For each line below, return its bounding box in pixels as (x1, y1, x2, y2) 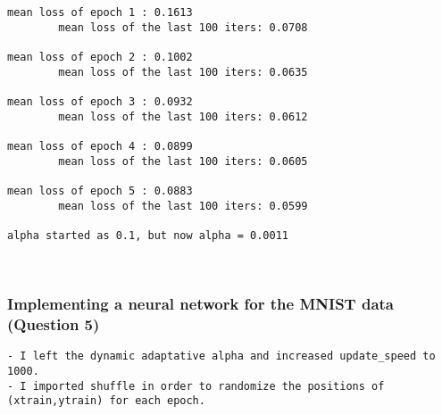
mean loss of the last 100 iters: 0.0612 (58, 110, 308, 123)
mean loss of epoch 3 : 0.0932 (7, 95, 193, 108)
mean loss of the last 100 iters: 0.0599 (58, 199, 308, 212)
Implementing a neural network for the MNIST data (7, 293, 394, 315)
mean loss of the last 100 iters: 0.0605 (58, 154, 308, 168)
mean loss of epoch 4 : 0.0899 (7, 139, 193, 153)
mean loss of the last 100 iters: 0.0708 (58, 21, 308, 34)
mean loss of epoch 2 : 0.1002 (7, 50, 193, 63)
